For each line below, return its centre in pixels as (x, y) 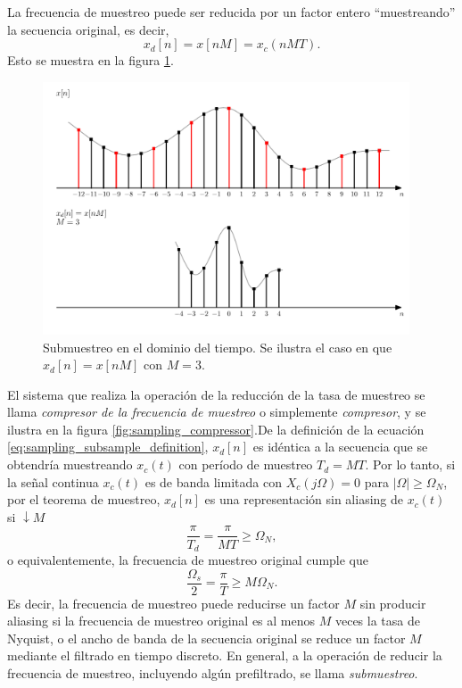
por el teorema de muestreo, (84, 499)
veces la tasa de (377, 621)
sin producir (393, 603)
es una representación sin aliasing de (304, 499)
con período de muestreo (246, 464)
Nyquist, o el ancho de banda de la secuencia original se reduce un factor (206, 638)
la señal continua (53, 481)
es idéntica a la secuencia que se (340, 447)
